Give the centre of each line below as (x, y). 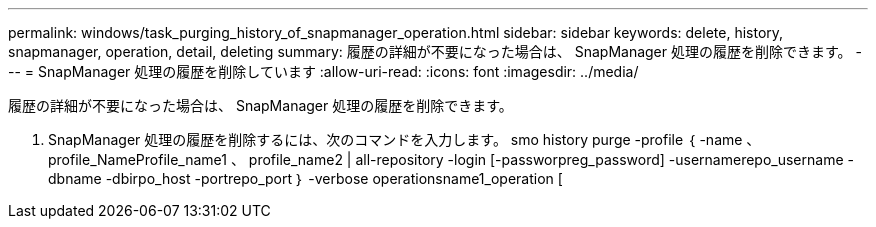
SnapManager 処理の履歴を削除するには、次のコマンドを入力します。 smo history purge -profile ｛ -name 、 (404, 139)
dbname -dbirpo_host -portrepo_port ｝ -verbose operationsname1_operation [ (305, 178)
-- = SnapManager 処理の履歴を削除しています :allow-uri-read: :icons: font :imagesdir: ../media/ (323, 71)
